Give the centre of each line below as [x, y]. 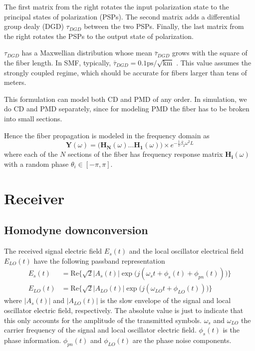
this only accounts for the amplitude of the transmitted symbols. [103, 320]
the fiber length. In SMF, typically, [58, 62]
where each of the [31, 154]
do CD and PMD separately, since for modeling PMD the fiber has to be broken [127, 109]
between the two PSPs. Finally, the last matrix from [164, 26]
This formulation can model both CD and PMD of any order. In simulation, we [126, 99]
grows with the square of [210, 53]
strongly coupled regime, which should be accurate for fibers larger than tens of [126, 72]
